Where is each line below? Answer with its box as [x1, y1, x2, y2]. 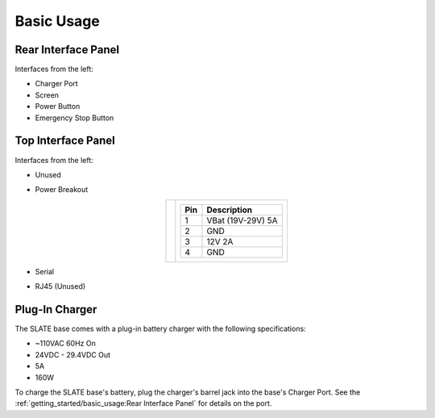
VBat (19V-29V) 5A [206, 215, 278, 226]
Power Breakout [35, 185, 89, 194]
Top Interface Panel [14, 134, 116, 148]
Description [206, 204, 253, 215]
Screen [35, 90, 60, 100]
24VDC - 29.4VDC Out [35, 349, 111, 359]
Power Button [35, 102, 81, 111]
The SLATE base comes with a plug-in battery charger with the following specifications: [14, 324, 306, 333]
